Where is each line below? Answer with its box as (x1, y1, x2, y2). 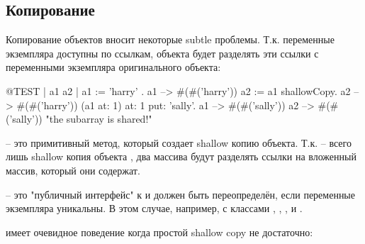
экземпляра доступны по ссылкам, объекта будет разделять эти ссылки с (6, 45, 319, 60)
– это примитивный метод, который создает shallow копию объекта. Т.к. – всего (6, 135, 352, 150)
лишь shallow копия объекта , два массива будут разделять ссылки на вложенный (6, 149, 356, 164)
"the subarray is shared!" (45, 111, 152, 126)
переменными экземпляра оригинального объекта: (6, 60, 221, 74)
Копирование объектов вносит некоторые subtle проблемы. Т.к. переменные (6, 32, 335, 47)
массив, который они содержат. (6, 162, 140, 177)
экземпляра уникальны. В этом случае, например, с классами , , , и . (6, 201, 303, 216)
